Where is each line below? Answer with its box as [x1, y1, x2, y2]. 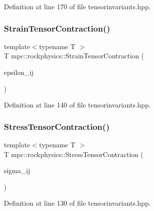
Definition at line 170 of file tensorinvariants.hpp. [4, 1, 151, 11]
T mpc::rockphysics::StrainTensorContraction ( [4, 51, 144, 61]
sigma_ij [4, 165, 30, 176]
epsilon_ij [4, 67, 34, 77]
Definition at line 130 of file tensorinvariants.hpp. [4, 198, 151, 208]
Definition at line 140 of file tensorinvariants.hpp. [4, 100, 151, 110]
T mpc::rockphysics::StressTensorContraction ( [4, 149, 143, 159]
